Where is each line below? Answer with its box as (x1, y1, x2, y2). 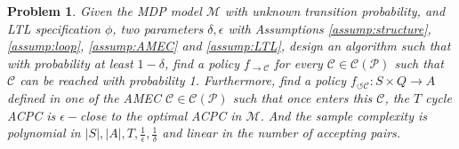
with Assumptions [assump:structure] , (228, 19, 431, 37)
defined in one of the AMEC (7, 88, 162, 106)
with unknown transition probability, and (224, 2, 446, 20)
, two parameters (112, 19, 204, 37)
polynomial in (7, 123, 81, 142)
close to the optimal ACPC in (80, 106, 242, 124)
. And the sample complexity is (260, 106, 428, 124)
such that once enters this (232, 88, 373, 106)
